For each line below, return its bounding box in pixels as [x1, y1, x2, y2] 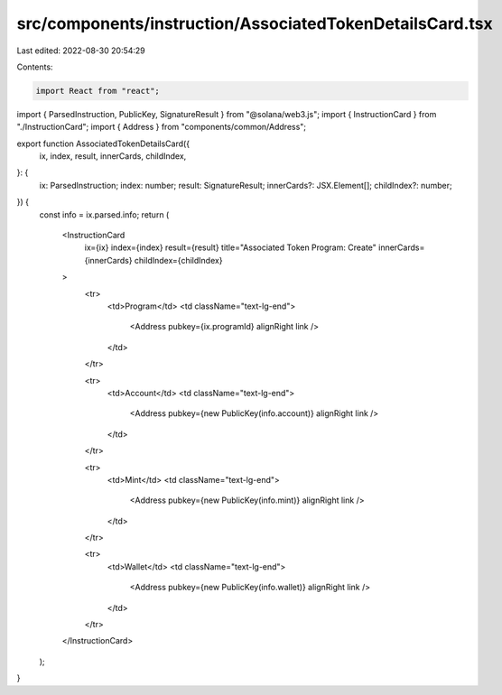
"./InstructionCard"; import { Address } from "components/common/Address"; [16, 122, 307, 133]
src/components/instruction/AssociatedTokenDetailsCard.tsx [16, 14, 494, 33]
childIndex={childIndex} [134, 255, 223, 265]
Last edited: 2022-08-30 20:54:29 [16, 45, 146, 56]
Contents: [16, 61, 53, 72]
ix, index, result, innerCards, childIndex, [39, 151, 187, 162]
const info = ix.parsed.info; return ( [39, 208, 170, 220]
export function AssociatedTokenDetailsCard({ [16, 138, 190, 149]
